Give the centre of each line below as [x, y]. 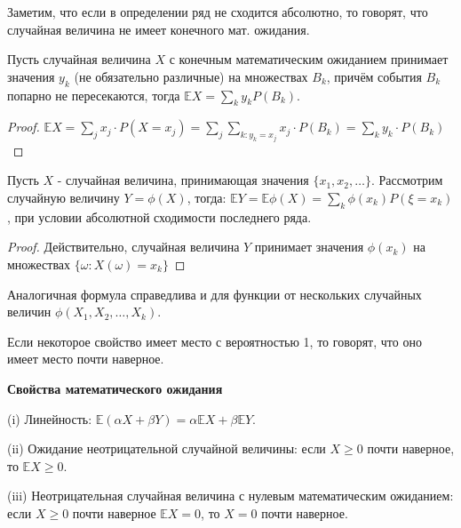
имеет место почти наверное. [86, 359]
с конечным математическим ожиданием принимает [309, 59]
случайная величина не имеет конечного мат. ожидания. [159, 29]
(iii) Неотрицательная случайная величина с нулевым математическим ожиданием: [230, 496]
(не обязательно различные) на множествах [191, 76]
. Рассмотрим [407, 180]
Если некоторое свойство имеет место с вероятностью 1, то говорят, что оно [215, 341]
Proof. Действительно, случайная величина [123, 247]
